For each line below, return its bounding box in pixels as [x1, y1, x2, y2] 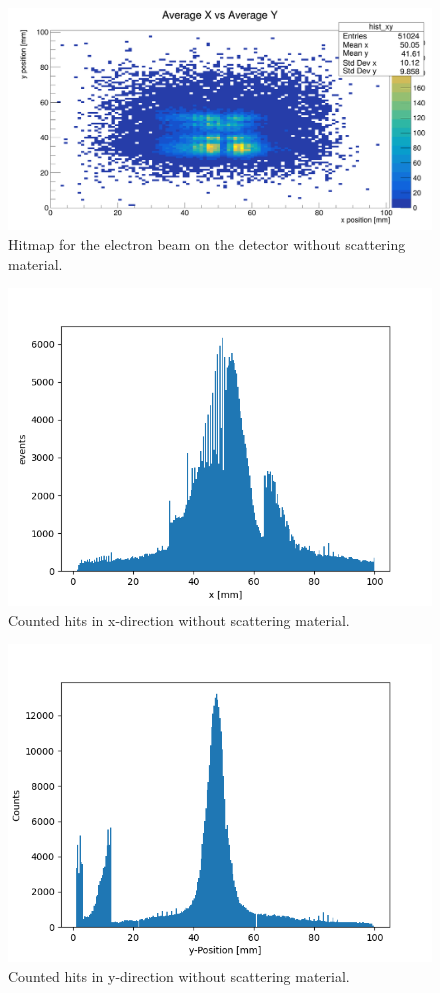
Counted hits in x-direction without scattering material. [8, 609, 350, 630]
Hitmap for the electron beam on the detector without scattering [8, 233, 406, 254]
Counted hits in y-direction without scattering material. [8, 965, 350, 986]
